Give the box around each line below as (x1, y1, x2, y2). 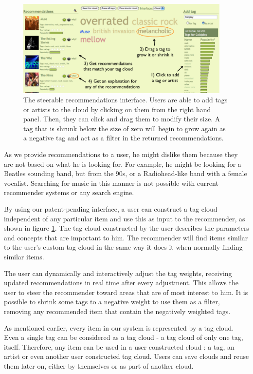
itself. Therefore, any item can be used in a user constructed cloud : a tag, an (4, 341, 235, 352)
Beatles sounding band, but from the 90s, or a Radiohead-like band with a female (4, 168, 247, 178)
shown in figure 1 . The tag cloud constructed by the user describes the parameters (4, 223, 249, 233)
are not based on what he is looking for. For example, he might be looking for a (4, 158, 241, 169)
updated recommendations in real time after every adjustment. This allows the (4, 277, 238, 288)
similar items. (4, 252, 44, 262)
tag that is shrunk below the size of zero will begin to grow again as (23, 123, 226, 133)
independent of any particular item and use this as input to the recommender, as (4, 213, 245, 223)
